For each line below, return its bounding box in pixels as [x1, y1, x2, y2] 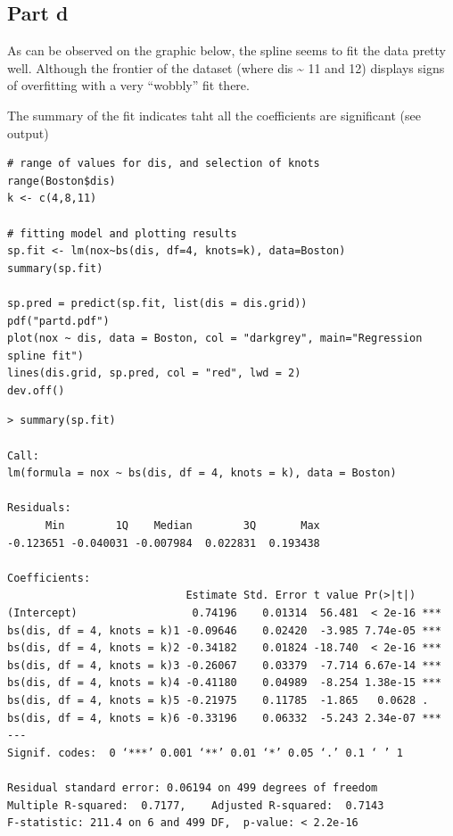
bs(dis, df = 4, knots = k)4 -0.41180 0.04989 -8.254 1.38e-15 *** [7, 676, 441, 690]
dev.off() [7, 384, 65, 397]
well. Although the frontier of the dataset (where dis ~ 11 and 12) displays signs [7, 58, 445, 77]
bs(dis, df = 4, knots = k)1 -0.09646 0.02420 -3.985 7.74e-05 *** [7, 624, 441, 637]
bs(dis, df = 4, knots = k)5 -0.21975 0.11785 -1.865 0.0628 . [7, 693, 429, 707]
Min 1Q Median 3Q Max [45, 519, 320, 533]
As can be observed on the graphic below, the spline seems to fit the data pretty [7, 41, 447, 60]
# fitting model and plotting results [7, 227, 237, 240]
